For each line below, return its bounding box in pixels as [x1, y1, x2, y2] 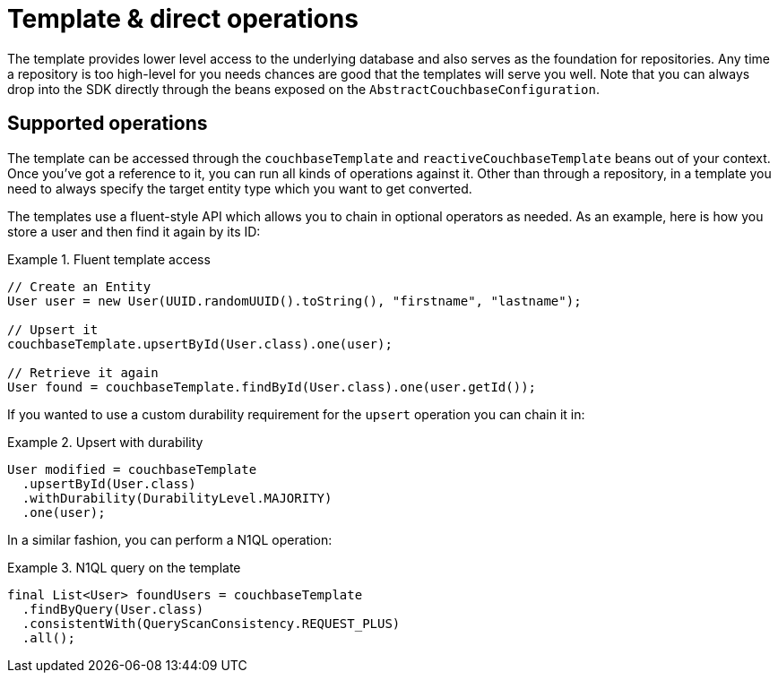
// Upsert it [7, 322, 99, 337]
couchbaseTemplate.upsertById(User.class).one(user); [7, 336, 393, 351]
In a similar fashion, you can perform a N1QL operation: [7, 531, 333, 547]
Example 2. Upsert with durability [7, 434, 203, 450]
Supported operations [7, 112, 208, 135]
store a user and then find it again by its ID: [7, 223, 261, 239]
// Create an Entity [7, 279, 151, 294]
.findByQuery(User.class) [22, 601, 204, 616]
